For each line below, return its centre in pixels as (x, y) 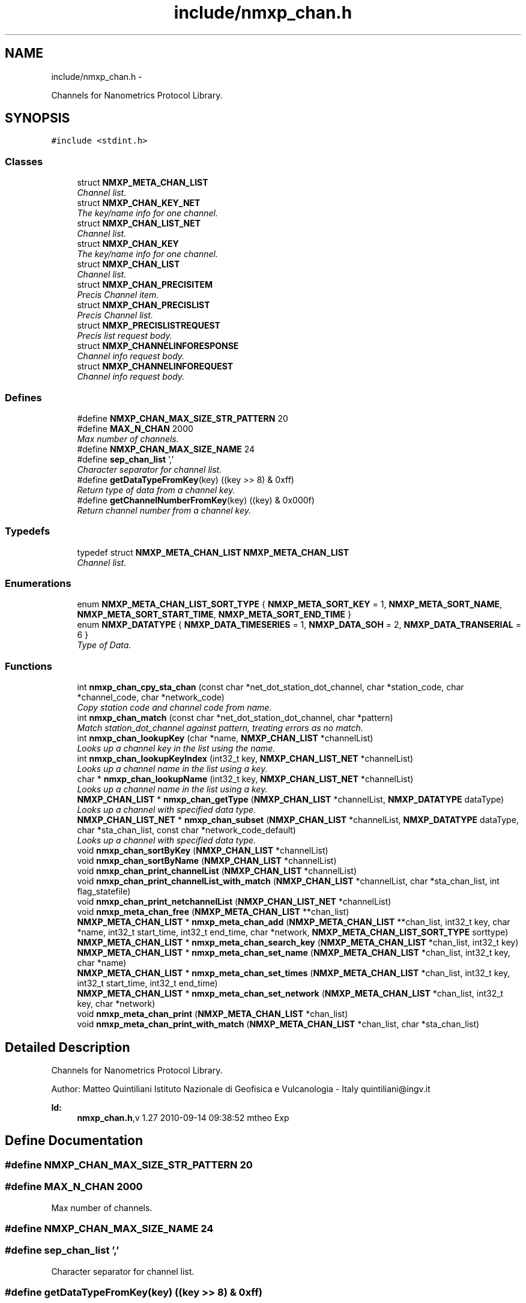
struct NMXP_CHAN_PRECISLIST (144, 305)
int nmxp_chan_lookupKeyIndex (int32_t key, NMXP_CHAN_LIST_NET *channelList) (245, 759)
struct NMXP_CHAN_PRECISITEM (145, 285)
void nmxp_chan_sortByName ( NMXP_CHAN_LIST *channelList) (207, 861)
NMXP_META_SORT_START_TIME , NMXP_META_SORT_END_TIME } (214, 615)
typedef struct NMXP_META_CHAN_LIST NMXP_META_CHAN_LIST (213, 552)
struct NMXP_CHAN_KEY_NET (139, 203)
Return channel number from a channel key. (164, 510)
